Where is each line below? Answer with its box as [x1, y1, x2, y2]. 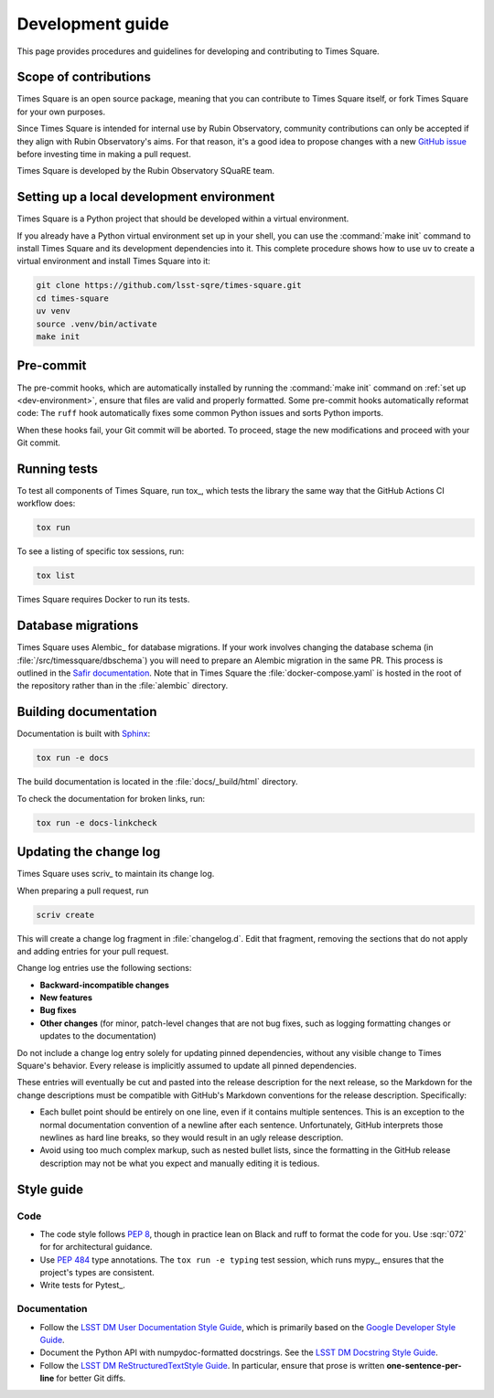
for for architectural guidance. [39, 1242, 153, 1253]
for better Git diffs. [56, 1372, 126, 1384]
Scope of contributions [16, 69, 151, 85]
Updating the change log [16, 844, 161, 859]
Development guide [16, 14, 169, 34]
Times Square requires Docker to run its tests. [16, 594, 190, 605]
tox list [36, 571, 76, 581]
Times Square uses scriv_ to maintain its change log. [16, 869, 215, 880]
